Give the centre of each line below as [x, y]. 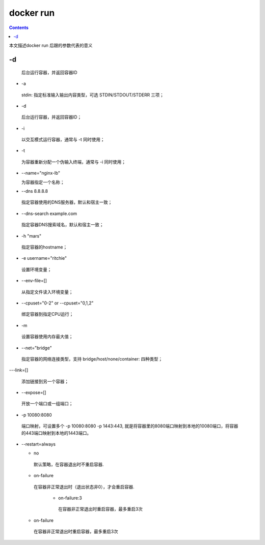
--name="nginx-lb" [41, 173]
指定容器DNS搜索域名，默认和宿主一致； [63, 225]
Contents [19, 28]
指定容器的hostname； [44, 247]
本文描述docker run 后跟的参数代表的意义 [51, 45]
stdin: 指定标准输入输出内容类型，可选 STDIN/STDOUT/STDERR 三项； [93, 95]
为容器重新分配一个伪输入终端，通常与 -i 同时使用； [74, 162]
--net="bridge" [37, 348]
